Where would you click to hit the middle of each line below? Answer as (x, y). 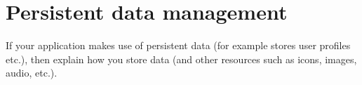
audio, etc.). (32, 73)
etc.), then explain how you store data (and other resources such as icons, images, (181, 59)
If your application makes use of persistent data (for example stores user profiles (178, 45)
